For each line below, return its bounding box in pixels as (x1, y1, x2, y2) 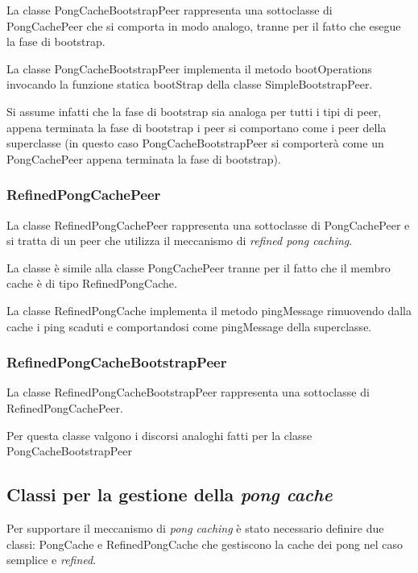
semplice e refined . (6, 551, 97, 568)
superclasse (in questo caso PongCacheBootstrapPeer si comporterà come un (6, 135, 384, 152)
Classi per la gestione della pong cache (6, 482, 333, 507)
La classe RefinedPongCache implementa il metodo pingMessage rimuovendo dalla (6, 301, 412, 318)
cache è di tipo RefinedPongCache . (6, 275, 177, 292)
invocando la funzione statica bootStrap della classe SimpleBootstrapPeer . (6, 76, 373, 93)
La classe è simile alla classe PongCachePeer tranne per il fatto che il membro (6, 259, 391, 276)
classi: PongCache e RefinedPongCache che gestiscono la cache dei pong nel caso (6, 535, 404, 552)
